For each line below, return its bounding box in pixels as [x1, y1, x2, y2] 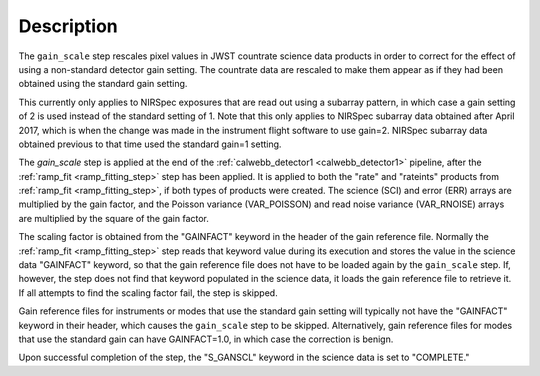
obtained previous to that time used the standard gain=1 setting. [18, 138, 282, 150]
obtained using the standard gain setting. [18, 78, 188, 90]
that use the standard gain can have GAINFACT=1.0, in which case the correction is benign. [18, 333, 394, 345]
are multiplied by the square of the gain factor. [18, 212, 210, 224]
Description [18, 15, 119, 37]
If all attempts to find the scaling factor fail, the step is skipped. [18, 286, 279, 299]
